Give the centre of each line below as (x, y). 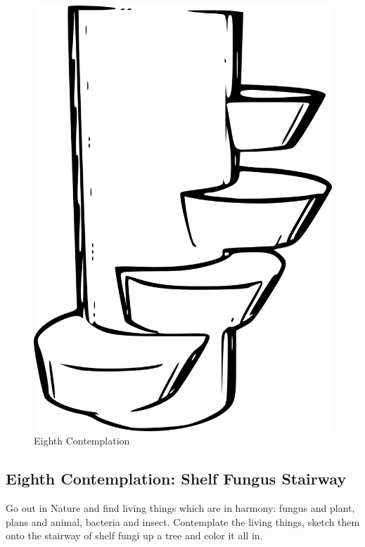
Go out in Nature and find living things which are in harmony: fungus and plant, (180, 507)
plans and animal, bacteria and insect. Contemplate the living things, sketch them (183, 521)
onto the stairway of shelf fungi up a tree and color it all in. (134, 535)
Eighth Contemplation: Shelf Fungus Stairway (176, 479)
